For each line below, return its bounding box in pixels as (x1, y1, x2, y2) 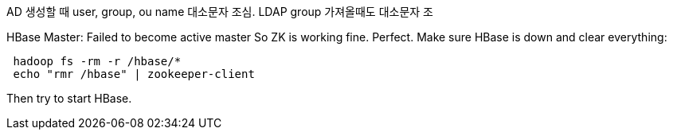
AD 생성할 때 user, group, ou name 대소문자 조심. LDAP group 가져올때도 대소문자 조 (6, 5, 433, 18)
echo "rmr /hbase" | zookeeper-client (13, 68, 255, 80)
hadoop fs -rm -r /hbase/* (13, 55, 182, 68)
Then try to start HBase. (6, 91, 132, 105)
